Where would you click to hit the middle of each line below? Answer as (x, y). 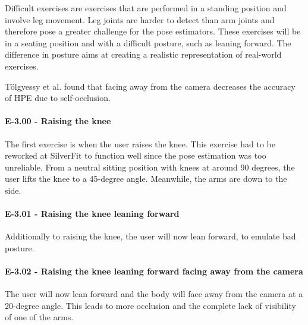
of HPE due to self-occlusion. (58, 98)
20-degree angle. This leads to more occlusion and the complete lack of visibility (150, 305)
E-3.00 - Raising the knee (58, 121)
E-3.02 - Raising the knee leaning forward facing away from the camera (154, 271)
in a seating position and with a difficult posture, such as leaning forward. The (148, 42)
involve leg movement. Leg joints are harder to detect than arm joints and (140, 19)
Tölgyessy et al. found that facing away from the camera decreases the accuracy (150, 86)
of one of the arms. (39, 317)
